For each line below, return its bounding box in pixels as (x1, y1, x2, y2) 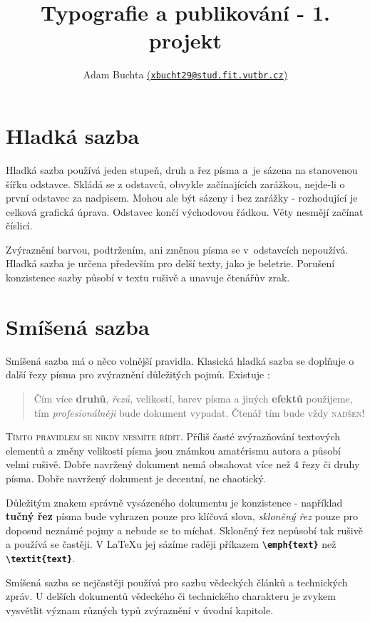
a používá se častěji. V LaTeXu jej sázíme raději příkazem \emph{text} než (6, 537, 336, 551)
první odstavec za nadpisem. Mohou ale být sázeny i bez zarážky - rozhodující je (6, 190, 358, 205)
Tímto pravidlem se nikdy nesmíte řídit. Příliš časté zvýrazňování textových (6, 429, 341, 444)
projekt (148, 26, 222, 55)
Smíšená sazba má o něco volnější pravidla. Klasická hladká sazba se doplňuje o (6, 353, 354, 368)
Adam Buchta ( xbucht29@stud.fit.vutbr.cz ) (83, 67, 288, 82)
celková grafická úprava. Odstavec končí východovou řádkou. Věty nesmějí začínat (6, 204, 364, 219)
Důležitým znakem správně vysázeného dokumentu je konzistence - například (6, 494, 343, 509)
